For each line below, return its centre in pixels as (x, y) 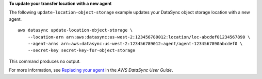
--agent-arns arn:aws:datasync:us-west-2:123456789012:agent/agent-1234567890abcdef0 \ (135, 44)
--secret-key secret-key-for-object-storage (81, 50)
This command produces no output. (45, 61)
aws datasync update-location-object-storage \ (75, 30)
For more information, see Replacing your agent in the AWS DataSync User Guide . (91, 70)
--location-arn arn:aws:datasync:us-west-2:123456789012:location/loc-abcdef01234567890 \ (139, 37)
